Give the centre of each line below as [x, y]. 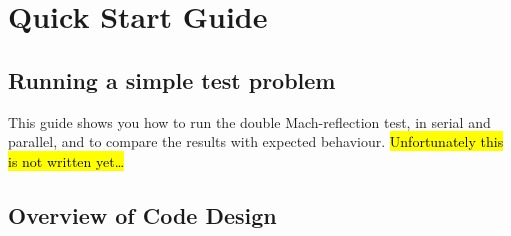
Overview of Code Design [142, 214]
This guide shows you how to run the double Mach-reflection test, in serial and [249, 121]
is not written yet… [66, 160]
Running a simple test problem [172, 79]
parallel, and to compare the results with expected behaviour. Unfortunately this [256, 141]
